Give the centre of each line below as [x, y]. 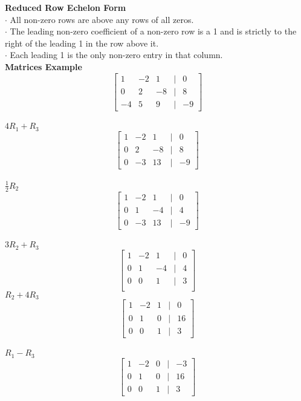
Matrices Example [44, 66]
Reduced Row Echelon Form [66, 7]
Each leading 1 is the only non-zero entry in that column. [116, 55]
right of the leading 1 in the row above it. [82, 43]
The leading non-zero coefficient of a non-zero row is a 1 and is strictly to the [153, 31]
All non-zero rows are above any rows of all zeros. [102, 19]
